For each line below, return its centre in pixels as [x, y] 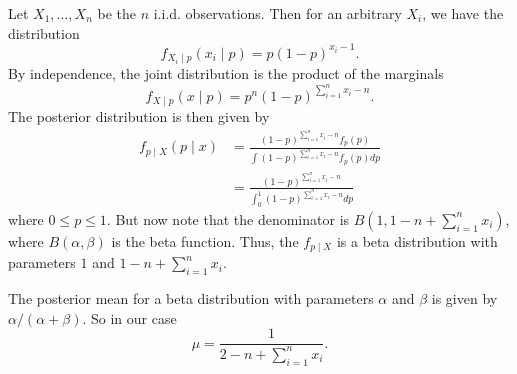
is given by [464, 298]
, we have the [463, 13]
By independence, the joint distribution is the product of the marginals [226, 73]
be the [116, 13]
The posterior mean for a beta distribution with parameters [191, 298]
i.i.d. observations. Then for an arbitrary [277, 13]
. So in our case [129, 317]
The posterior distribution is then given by [139, 116]
